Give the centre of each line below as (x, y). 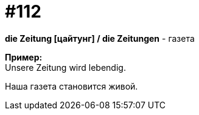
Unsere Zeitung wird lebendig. (65, 67)
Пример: (24, 57)
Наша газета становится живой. (72, 86)
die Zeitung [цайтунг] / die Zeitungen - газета (100, 38)
